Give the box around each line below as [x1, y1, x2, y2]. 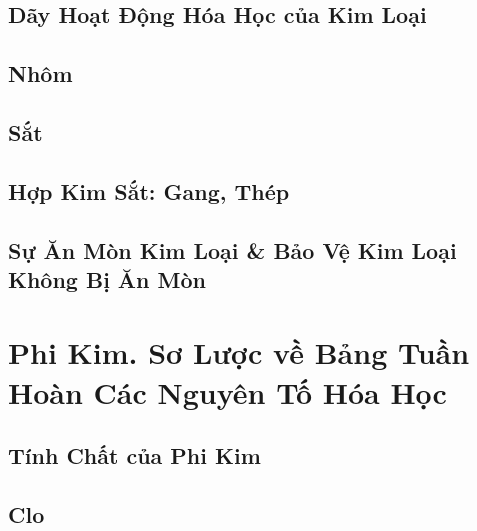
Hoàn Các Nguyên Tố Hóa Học [8, 371, 447, 412]
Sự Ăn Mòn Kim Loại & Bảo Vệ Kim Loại [8, 234, 457, 265]
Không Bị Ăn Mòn [8, 263, 207, 294]
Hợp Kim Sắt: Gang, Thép [8, 175, 290, 206]
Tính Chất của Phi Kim [8, 440, 261, 471]
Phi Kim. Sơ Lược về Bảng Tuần [8, 332, 470, 373]
